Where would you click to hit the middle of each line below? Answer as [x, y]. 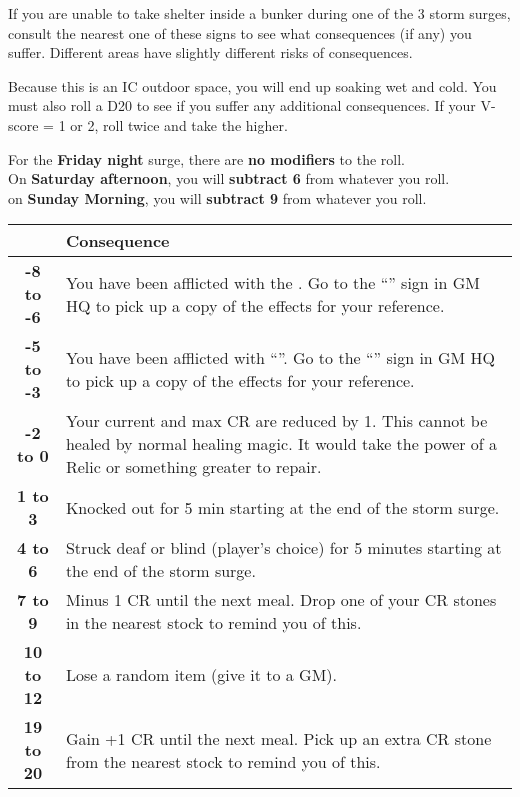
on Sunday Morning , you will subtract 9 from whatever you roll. [217, 197]
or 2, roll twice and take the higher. [179, 124]
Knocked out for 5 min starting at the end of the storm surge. [282, 507]
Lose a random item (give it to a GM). [201, 675]
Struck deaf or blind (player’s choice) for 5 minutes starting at [283, 548]
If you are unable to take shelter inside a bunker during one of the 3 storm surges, [259, 13]
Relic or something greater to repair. [193, 467]
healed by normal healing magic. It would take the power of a [281, 444]
